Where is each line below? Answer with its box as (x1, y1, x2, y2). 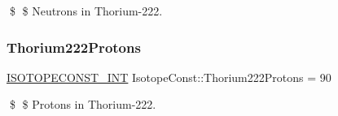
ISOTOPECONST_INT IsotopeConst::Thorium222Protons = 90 (7, 68, 331, 85)
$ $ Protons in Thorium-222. (9, 96, 156, 113)
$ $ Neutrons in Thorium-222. (9, 2, 163, 19)
